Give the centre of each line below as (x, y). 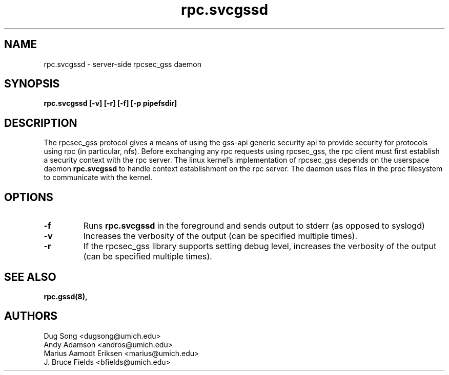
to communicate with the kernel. (98, 178)
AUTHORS (31, 316)
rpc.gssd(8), (66, 296)
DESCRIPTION (41, 123)
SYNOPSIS (32, 84)
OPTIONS (29, 197)
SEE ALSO (30, 277)
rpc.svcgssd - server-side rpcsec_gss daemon (123, 64)
